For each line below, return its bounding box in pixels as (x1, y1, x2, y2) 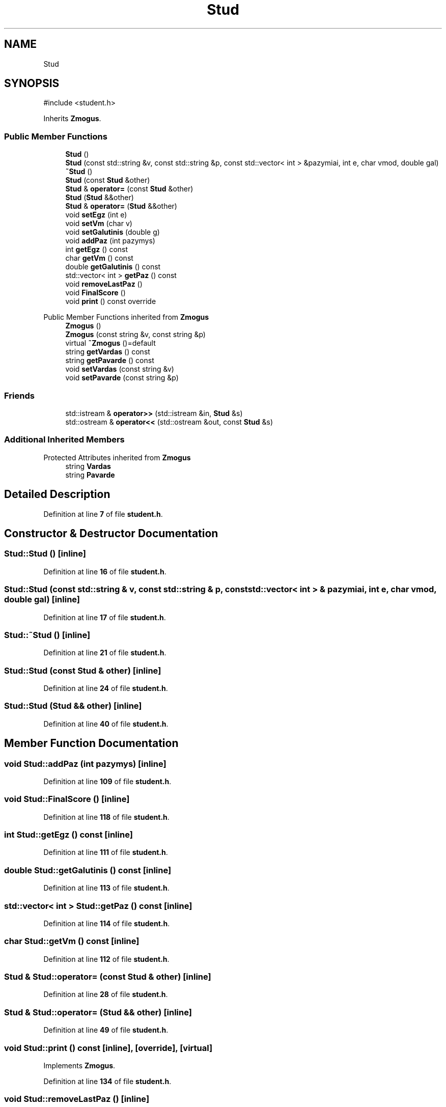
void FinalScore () (65, 288, 126, 297)
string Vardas (65, 461, 111, 471)
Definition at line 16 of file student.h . (43, 567, 166, 576)
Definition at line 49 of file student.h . (43, 1026, 169, 1035)
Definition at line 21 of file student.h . (43, 648, 166, 657)
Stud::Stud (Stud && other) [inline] (4, 701, 142, 711)
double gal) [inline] (4, 594, 80, 605)
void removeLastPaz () (65, 280, 143, 289)
